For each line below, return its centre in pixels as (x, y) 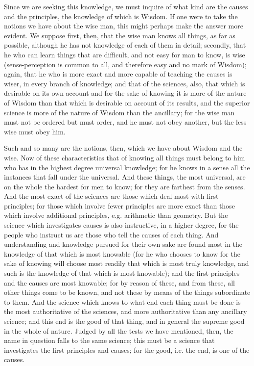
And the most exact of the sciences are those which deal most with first (111, 196)
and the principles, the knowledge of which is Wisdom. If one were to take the (121, 16)
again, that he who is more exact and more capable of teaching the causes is (118, 74)
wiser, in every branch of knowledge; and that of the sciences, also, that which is (125, 83)
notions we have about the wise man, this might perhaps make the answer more (124, 26)
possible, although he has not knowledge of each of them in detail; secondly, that (125, 45)
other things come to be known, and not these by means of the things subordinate (127, 292)
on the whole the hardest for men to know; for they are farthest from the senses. (125, 186)
